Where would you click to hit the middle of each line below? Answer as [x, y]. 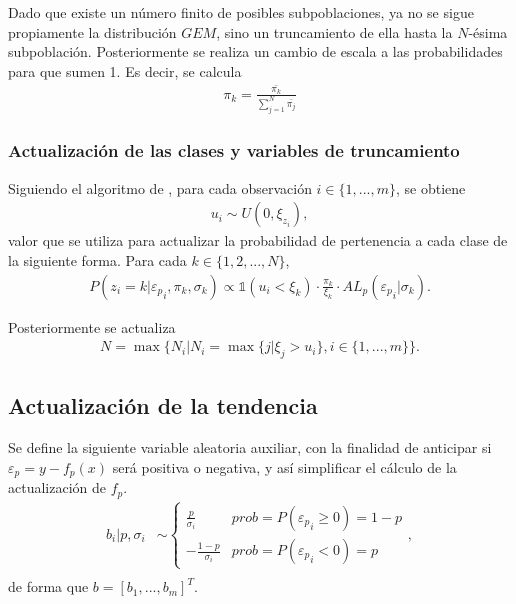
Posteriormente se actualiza [92, 326]
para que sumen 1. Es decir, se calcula [125, 70]
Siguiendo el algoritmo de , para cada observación [160, 187]
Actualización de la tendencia [163, 405]
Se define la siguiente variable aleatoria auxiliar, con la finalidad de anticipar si [250, 447]
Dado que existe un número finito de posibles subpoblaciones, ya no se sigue [241, 12]
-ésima [488, 31]
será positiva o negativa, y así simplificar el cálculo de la [284, 466]
